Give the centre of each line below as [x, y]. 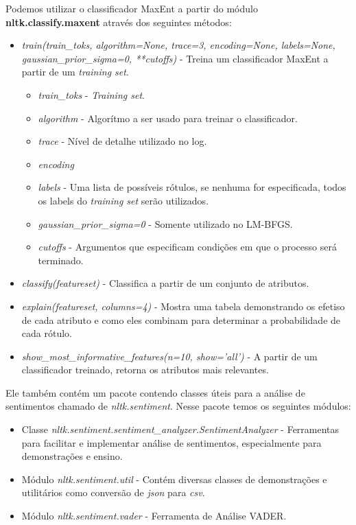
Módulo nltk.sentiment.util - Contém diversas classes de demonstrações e [174, 479]
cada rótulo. [47, 333]
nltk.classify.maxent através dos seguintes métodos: [119, 22]
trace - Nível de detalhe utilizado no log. [122, 141]
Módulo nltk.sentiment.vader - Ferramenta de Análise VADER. [154, 516]
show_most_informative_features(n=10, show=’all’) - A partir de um [169, 356]
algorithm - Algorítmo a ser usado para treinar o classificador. [168, 118]
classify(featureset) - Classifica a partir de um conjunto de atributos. [165, 283]
